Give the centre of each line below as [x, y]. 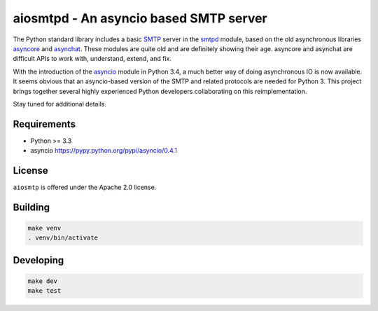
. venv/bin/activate [63, 238]
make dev [43, 281]
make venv [44, 228]
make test [44, 291]
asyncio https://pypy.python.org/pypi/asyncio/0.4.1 [104, 151]
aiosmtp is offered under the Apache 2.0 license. [85, 187]
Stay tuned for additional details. [59, 104]
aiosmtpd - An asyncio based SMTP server [140, 18]
